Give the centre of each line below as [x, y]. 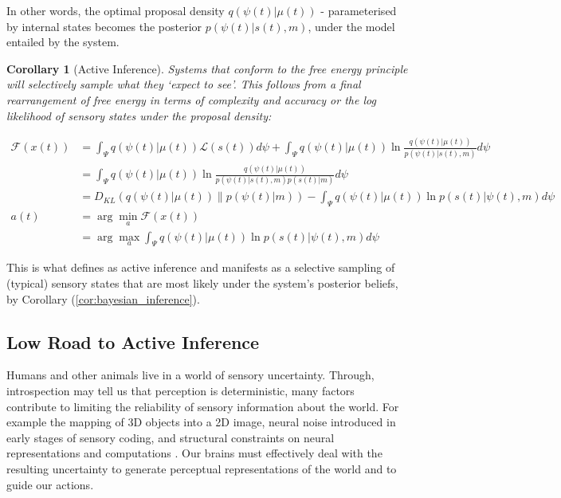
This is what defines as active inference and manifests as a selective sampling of [201, 267]
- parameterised [359, 10]
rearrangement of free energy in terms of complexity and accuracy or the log [191, 99]
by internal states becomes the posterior [104, 26]
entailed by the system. [63, 42]
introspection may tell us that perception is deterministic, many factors [180, 390]
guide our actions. [50, 484]
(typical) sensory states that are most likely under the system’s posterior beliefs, [202, 282]
